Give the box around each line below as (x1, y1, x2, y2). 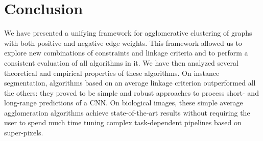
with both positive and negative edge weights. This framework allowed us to (4, 37, 242, 48)
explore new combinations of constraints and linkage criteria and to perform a (4, 47, 248, 58)
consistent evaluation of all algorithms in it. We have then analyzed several (4, 57, 238, 68)
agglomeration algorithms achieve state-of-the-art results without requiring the (4, 107, 250, 118)
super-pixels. (4, 127, 43, 138)
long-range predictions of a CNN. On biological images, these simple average (4, 97, 243, 108)
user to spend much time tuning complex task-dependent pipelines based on (4, 117, 242, 128)
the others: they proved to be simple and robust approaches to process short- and (4, 87, 259, 98)
